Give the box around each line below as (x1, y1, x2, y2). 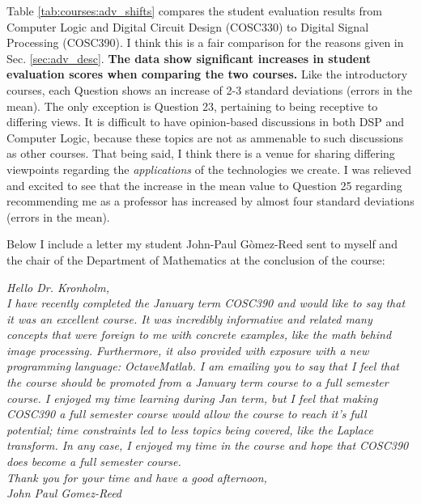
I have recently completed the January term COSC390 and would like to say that (6, 294, 406, 311)
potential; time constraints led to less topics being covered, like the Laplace (6, 421, 373, 438)
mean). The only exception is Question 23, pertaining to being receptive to (6, 97, 378, 114)
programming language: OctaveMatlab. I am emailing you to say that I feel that (6, 358, 399, 375)
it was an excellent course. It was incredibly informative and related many (6, 310, 372, 327)
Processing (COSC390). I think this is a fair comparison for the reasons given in (6, 34, 404, 51)
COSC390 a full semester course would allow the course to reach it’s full (6, 405, 367, 422)
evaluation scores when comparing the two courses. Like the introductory (6, 66, 408, 83)
